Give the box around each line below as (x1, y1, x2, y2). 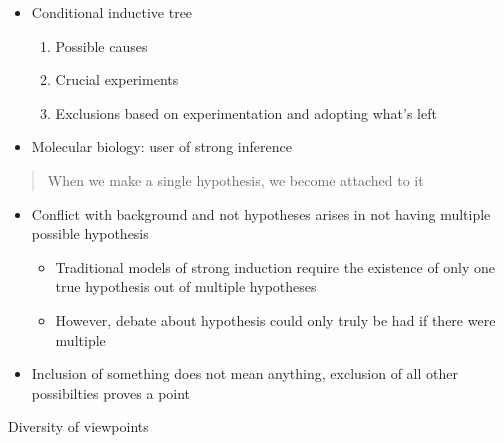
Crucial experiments (55, 69, 179, 90)
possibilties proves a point (31, 382, 191, 403)
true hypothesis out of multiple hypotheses (55, 276, 317, 297)
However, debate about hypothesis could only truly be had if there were (55, 309, 496, 330)
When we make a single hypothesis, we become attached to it (47, 169, 424, 190)
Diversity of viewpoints (8, 416, 149, 437)
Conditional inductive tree (31, 2, 193, 22)
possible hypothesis (31, 223, 149, 244)
